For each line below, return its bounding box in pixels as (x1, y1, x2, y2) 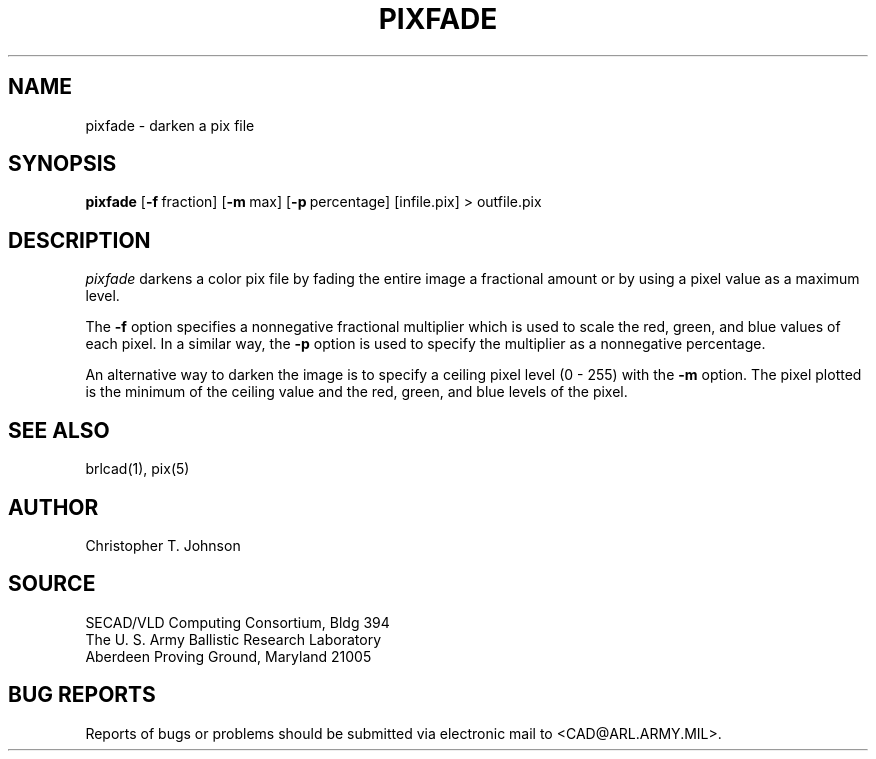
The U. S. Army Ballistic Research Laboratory (85, 630, 382, 648)
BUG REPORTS (8, 682, 156, 708)
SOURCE (8, 571, 96, 597)
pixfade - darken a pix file (85, 116, 255, 134)
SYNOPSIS (8, 151, 117, 177)
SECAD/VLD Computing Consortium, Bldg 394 (85, 613, 390, 631)
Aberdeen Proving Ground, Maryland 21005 (85, 647, 372, 665)
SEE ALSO (8, 417, 110, 443)
